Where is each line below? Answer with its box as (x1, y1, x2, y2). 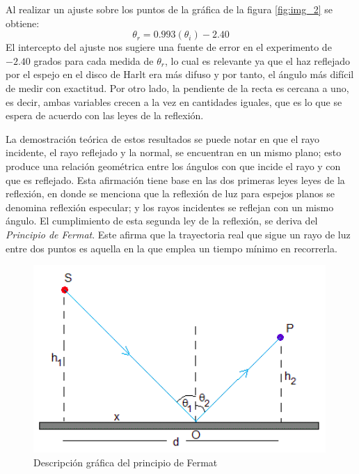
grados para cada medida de (33, 53, 154, 68)
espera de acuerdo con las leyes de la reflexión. (6, 108, 204, 123)
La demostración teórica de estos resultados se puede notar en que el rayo (6, 131, 320, 146)
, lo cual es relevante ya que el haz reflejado (164, 53, 351, 68)
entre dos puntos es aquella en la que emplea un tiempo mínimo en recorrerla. (6, 240, 337, 255)
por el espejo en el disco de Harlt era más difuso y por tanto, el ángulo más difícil (6, 67, 354, 82)
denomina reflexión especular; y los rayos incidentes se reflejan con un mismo (6, 199, 334, 214)
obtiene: (6, 15, 40, 30)
